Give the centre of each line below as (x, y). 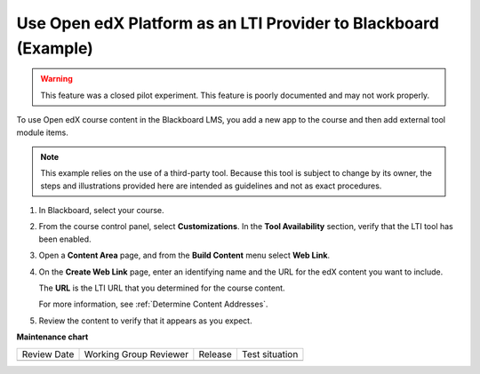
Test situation (270, 354)
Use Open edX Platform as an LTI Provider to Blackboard (228, 23)
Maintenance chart (52, 337)
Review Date (48, 354)
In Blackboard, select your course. (101, 211)
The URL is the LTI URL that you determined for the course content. (162, 288)
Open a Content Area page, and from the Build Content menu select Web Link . (184, 255)
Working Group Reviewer (136, 354)
